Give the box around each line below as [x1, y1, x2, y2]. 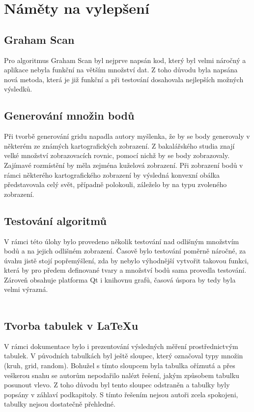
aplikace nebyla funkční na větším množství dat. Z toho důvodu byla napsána [4, 64, 238, 75]
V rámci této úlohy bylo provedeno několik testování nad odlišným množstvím [4, 236, 239, 246]
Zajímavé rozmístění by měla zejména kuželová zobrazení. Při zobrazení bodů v [4, 159, 243, 170]
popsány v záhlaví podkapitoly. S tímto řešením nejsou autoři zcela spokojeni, [4, 389, 238, 399]
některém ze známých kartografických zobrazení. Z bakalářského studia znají [4, 140, 235, 151]
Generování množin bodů [4, 108, 135, 123]
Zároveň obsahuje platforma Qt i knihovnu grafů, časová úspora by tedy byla [4, 274, 236, 285]
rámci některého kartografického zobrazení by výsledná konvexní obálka [4, 169, 220, 180]
